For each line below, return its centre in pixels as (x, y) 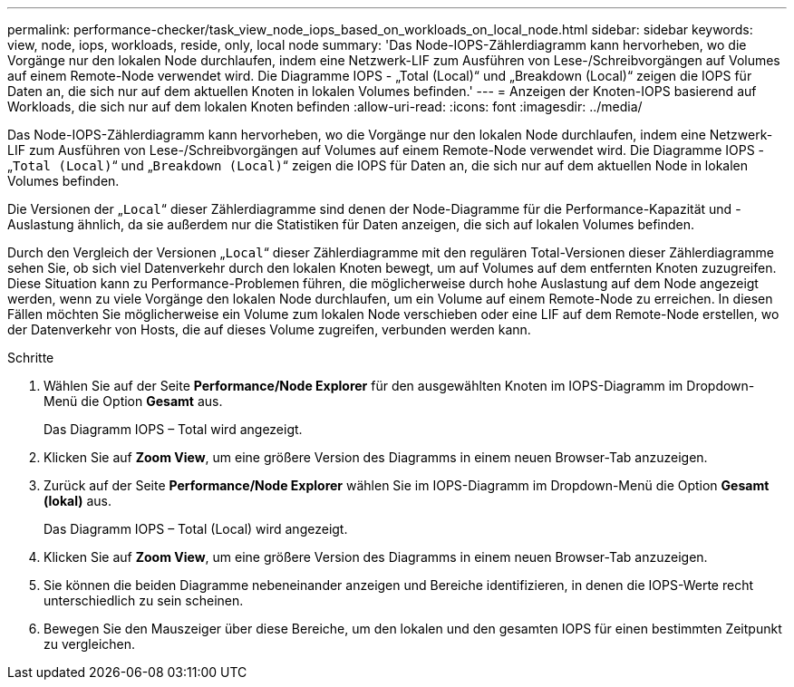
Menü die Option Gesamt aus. (133, 401)
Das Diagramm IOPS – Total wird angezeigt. (173, 429)
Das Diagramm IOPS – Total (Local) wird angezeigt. (196, 529)
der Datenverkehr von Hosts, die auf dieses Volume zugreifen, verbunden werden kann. (269, 329)
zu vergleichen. (90, 644)
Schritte (31, 358)
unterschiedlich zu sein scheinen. (144, 600)
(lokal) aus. (77, 501)
